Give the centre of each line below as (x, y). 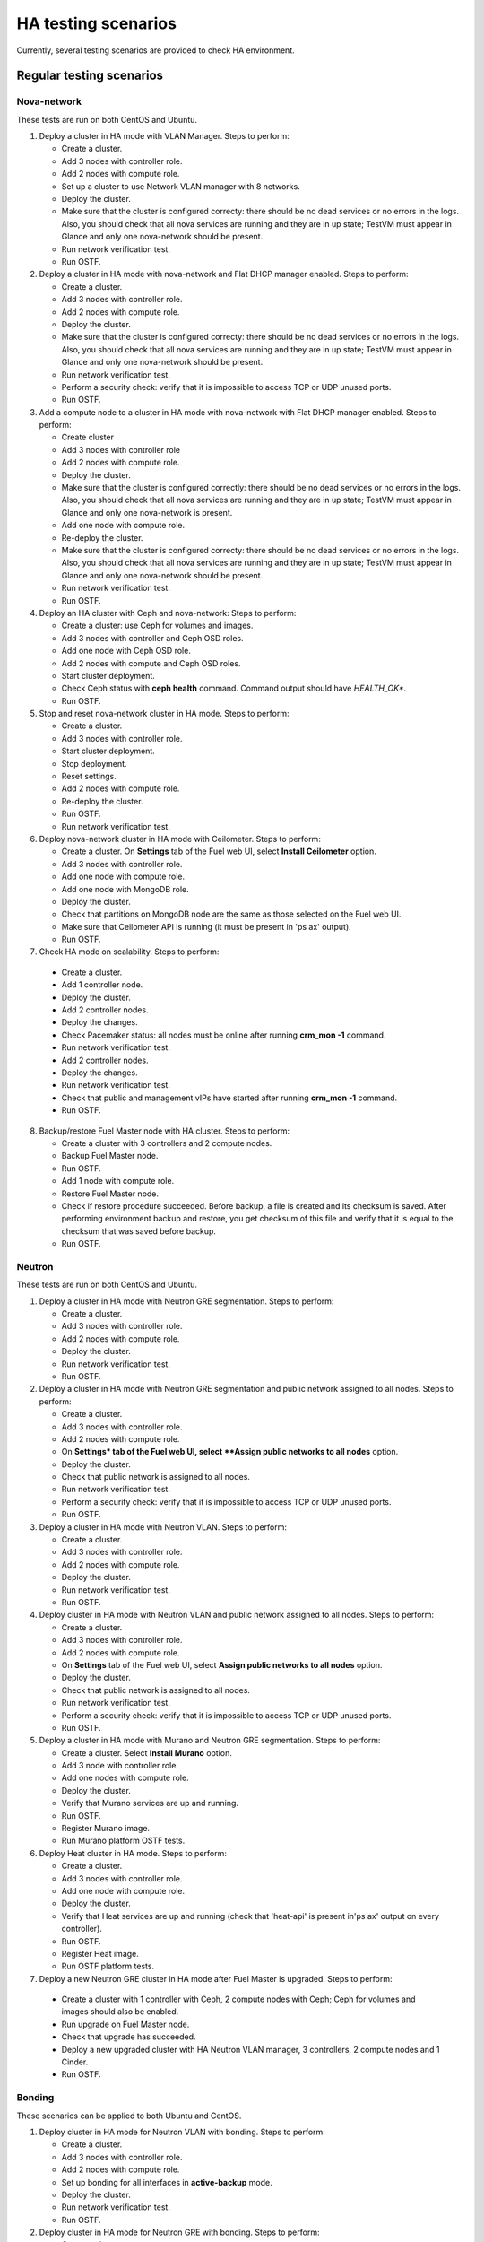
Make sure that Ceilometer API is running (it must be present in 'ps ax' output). (206, 926)
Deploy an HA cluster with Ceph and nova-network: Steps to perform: (168, 613)
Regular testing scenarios (90, 76)
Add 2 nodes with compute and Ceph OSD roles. (151, 663)
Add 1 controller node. (102, 985)
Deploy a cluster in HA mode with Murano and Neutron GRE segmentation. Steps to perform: (210, 1741)
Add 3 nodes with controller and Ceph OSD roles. (152, 638)
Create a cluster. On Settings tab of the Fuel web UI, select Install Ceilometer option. (219, 851)
